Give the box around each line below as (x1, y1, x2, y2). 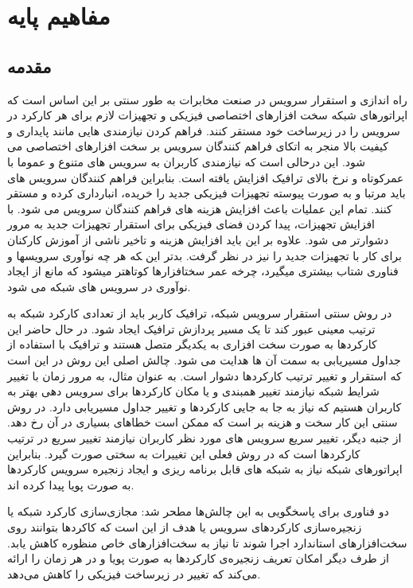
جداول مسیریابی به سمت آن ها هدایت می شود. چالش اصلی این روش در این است (7, 352, 401, 368)
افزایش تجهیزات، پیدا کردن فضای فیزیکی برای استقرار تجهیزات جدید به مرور (7, 216, 375, 232)
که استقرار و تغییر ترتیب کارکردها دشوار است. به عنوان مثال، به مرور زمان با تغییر (7, 367, 402, 384)
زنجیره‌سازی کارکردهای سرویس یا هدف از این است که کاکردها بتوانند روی (7, 519, 362, 535)
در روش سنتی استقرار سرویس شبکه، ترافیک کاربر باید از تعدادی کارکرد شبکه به (7, 305, 392, 321)
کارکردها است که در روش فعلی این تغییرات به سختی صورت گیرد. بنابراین (7, 445, 360, 461)
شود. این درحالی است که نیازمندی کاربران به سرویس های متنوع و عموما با (7, 153, 366, 169)
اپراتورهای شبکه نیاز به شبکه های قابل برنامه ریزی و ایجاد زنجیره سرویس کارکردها (7, 461, 403, 477)
